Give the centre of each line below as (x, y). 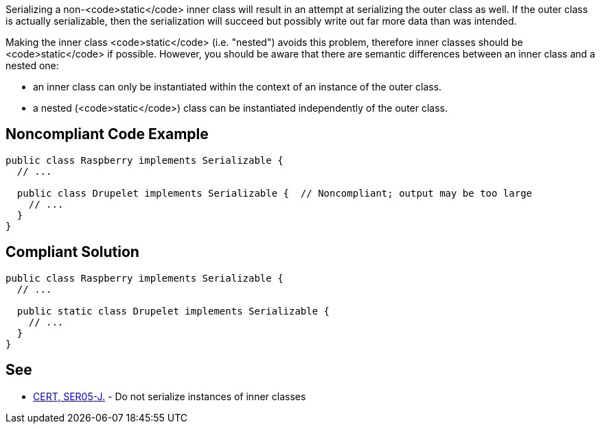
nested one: (32, 65)
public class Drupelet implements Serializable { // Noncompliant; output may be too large (275, 193)
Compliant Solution (72, 252)
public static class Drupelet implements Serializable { (173, 311)
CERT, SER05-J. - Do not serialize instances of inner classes (170, 396)
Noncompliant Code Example (107, 134)
